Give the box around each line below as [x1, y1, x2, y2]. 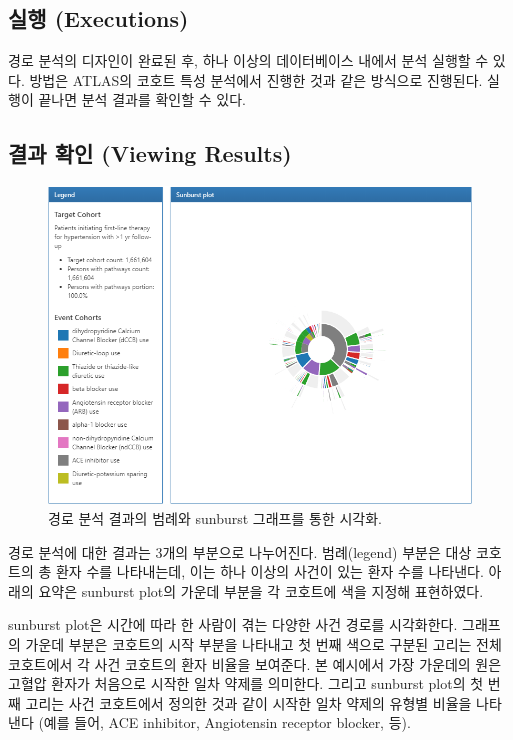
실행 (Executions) [8, 3, 189, 34]
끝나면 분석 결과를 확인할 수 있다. [38, 89, 246, 110]
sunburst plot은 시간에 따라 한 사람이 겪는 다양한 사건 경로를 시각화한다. [8, 614, 458, 635]
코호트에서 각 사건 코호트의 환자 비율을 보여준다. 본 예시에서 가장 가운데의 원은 [8, 653, 502, 674]
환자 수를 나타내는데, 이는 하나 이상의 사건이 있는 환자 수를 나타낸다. [55, 561, 484, 582]
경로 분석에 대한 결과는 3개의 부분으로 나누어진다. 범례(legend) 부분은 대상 [8, 541, 472, 562]
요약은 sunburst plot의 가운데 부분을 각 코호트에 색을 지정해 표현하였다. [38, 580, 484, 601]
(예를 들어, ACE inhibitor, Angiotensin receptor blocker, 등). [38, 712, 411, 733]
